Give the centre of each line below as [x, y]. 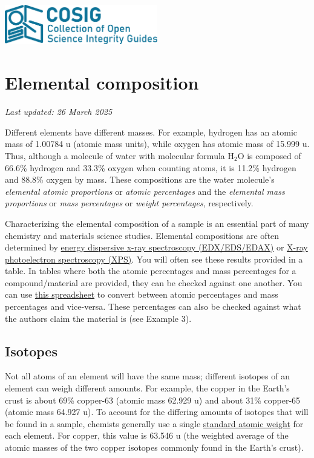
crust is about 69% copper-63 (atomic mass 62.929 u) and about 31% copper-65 [153, 400]
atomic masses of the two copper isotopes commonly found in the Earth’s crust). [154, 447]
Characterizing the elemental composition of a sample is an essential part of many [157, 223]
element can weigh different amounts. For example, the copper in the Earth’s [147, 388]
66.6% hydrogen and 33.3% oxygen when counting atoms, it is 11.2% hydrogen [151, 167]
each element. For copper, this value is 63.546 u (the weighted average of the [147, 435]
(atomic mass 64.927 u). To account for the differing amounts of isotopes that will [157, 412]
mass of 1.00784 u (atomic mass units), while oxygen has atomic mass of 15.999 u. [157, 144]
